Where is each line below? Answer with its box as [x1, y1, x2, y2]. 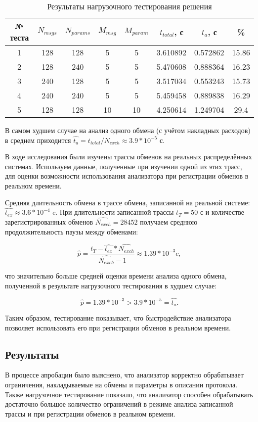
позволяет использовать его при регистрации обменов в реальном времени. [5, 322, 231, 332]
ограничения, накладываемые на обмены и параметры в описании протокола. [5, 379, 238, 390]
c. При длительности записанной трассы [52, 207, 174, 217]
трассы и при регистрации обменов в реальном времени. [5, 408, 175, 419]
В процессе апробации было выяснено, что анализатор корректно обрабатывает [5, 370, 244, 380]
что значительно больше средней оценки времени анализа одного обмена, [5, 270, 227, 281]
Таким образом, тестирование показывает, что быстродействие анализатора [5, 313, 231, 323]
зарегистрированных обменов [5, 216, 93, 227]
